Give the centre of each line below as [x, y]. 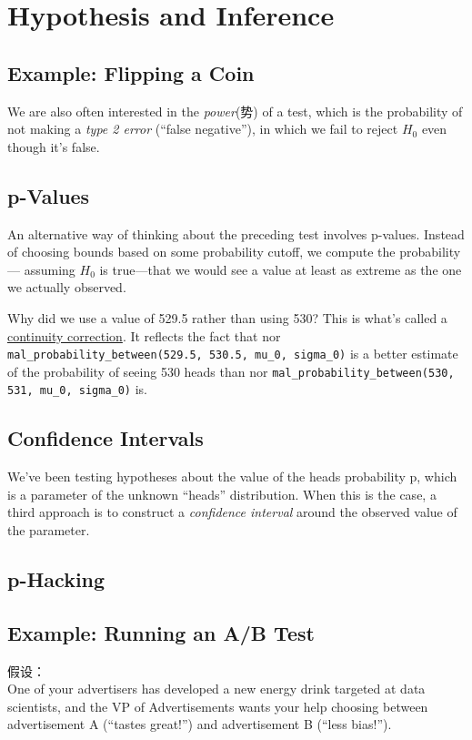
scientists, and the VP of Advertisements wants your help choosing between [218, 706]
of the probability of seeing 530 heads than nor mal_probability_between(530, [231, 371]
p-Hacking [56, 579]
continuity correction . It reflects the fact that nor [144, 335]
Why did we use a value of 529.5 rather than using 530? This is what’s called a [227, 317]
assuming [50, 269]
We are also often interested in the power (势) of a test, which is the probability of [235, 111]
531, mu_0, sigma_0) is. [77, 389]
